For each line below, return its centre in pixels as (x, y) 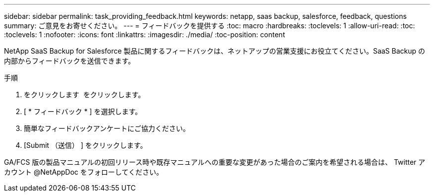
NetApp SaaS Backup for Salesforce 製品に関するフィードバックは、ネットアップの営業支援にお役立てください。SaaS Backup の (215, 51)
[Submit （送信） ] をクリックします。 (85, 145)
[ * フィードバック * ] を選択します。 (83, 111)
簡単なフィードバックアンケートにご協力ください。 (107, 128)
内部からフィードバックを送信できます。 (70, 61)
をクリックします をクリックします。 (84, 95)
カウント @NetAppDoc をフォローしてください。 (84, 172)
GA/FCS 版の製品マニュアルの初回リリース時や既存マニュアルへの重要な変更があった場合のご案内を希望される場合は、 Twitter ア (215, 162)
